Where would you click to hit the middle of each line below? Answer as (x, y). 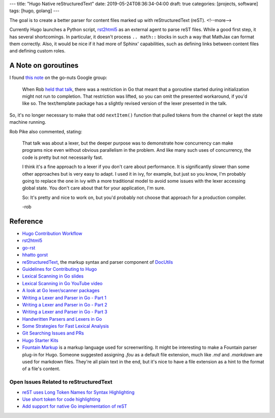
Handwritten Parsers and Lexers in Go (62, 319)
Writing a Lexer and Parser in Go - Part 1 (64, 297)
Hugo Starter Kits (40, 340)
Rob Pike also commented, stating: (46, 131)
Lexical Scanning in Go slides (53, 276)
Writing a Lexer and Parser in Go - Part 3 (65, 312)
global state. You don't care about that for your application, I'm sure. (94, 188)
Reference (26, 221)
